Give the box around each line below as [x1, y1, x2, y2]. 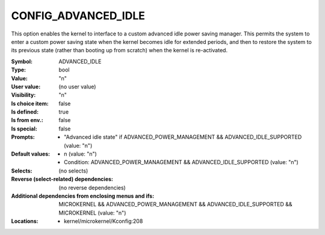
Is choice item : [11, 100, 49, 107]
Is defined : [11, 108, 39, 115]
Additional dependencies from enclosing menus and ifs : [11, 192, 155, 200]
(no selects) [58, 167, 88, 174]
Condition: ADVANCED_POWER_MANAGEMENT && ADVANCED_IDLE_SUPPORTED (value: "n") [64, 159, 299, 166]
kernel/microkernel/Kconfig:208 [64, 218, 143, 225]
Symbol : [11, 58, 33, 65]
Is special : [11, 125, 37, 132]
